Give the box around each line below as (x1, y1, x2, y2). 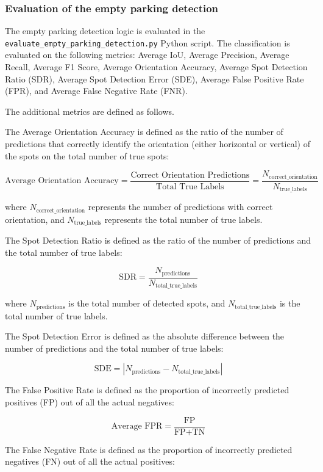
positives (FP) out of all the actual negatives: (5, 396, 174, 408)
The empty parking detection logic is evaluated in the (5, 24, 205, 37)
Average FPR (111, 422, 163, 431)
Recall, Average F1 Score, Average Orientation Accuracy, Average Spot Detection (5, 60, 308, 73)
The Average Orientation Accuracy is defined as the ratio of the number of (5, 125, 283, 138)
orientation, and (5, 212, 65, 225)
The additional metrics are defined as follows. (5, 104, 174, 117)
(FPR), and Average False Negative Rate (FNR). (5, 84, 188, 97)
